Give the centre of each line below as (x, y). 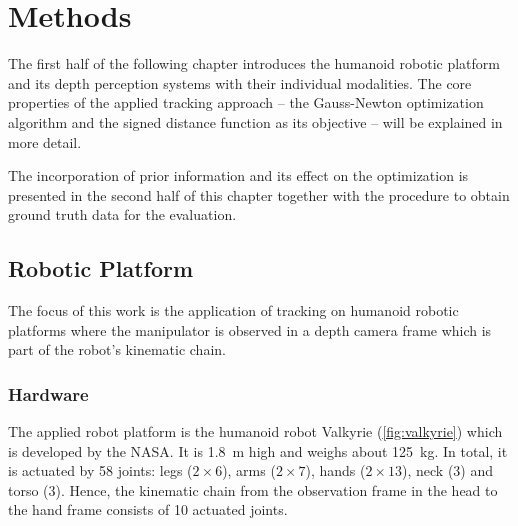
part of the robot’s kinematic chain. (117, 349)
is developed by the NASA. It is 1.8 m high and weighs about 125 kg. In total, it (258, 450)
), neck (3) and (448, 470)
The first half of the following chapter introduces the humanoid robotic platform (254, 63)
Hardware (48, 393)
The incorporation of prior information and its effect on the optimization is (238, 175)
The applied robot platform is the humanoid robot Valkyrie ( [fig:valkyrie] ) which (255, 431)
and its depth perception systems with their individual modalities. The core (240, 82)
